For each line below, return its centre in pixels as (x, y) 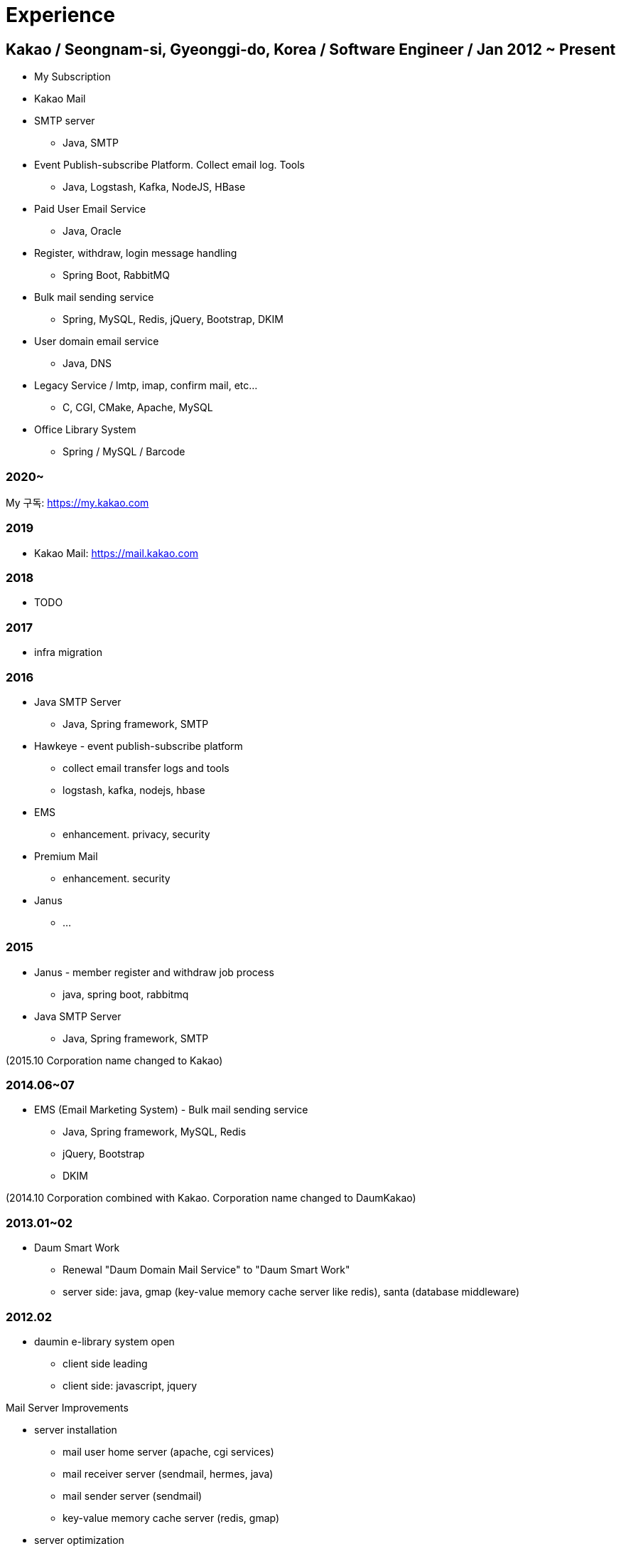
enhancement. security (117, 878)
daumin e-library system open (104, 1341)
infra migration (68, 652)
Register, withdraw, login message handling (136, 253)
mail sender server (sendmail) (133, 1496)
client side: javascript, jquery (130, 1385)
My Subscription (72, 77)
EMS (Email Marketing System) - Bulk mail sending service (171, 1110)
